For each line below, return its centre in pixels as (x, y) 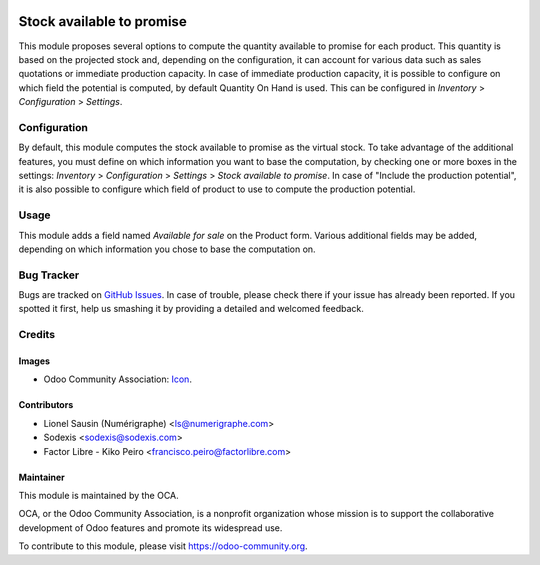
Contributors (46, 405)
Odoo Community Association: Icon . (117, 379)
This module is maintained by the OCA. (98, 495)
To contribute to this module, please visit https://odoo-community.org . (163, 546)
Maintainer (41, 477)
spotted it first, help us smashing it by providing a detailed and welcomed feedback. (191, 309)
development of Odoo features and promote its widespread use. (150, 527)
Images (34, 361)
